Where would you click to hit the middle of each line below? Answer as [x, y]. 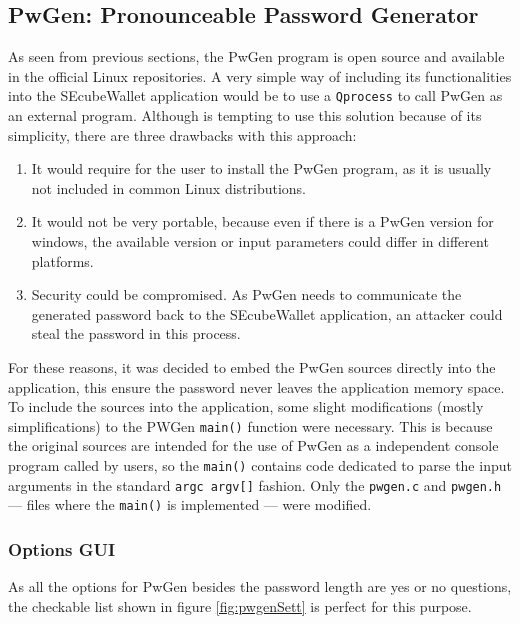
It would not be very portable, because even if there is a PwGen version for [262, 221]
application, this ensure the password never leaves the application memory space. [256, 386]
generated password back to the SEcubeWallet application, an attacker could [267, 313]
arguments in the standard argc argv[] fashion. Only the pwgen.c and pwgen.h [255, 484]
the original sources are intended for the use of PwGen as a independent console [253, 445]
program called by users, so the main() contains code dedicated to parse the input [260, 465]
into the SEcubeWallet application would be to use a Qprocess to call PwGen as [255, 95]
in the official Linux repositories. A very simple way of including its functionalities [260, 75]
